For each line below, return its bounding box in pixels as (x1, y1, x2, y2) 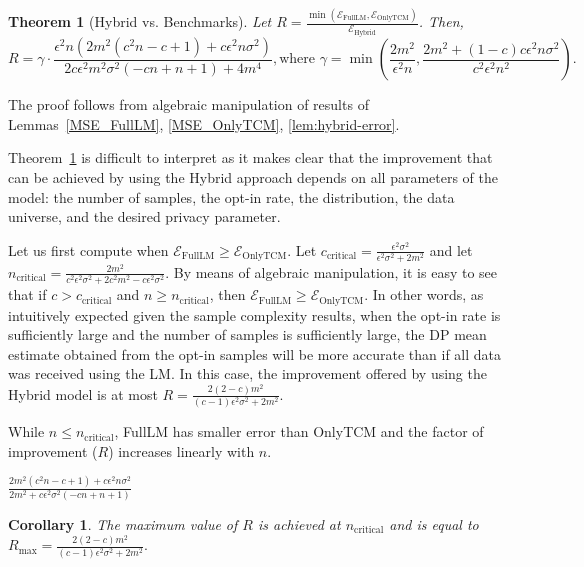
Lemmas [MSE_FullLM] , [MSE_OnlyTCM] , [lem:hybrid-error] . (8, 113, 400, 134)
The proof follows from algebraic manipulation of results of (8, 94, 369, 115)
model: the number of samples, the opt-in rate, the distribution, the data (8, 186, 455, 207)
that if (8, 284, 47, 305)
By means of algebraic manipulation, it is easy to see (173, 261, 498, 282)
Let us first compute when (8, 239, 169, 260)
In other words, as (372, 284, 484, 305)
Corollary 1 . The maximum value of (8, 513, 238, 534)
